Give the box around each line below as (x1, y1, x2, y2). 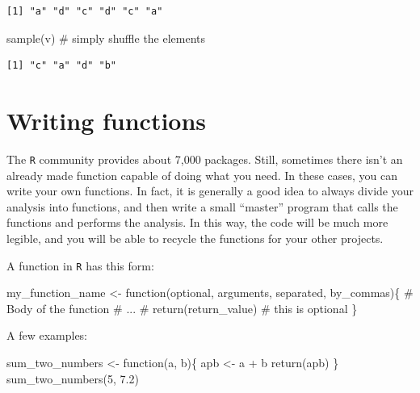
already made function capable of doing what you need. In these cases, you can (6, 166, 398, 183)
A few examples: (6, 327, 88, 344)
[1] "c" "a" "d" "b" (6, 60, 117, 72)
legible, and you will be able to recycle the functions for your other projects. (6, 229, 384, 246)
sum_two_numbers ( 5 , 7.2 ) (6, 370, 139, 387)
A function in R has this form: (6, 257, 154, 274)
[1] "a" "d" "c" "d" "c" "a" (6, 6, 163, 17)
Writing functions (6, 103, 207, 136)
